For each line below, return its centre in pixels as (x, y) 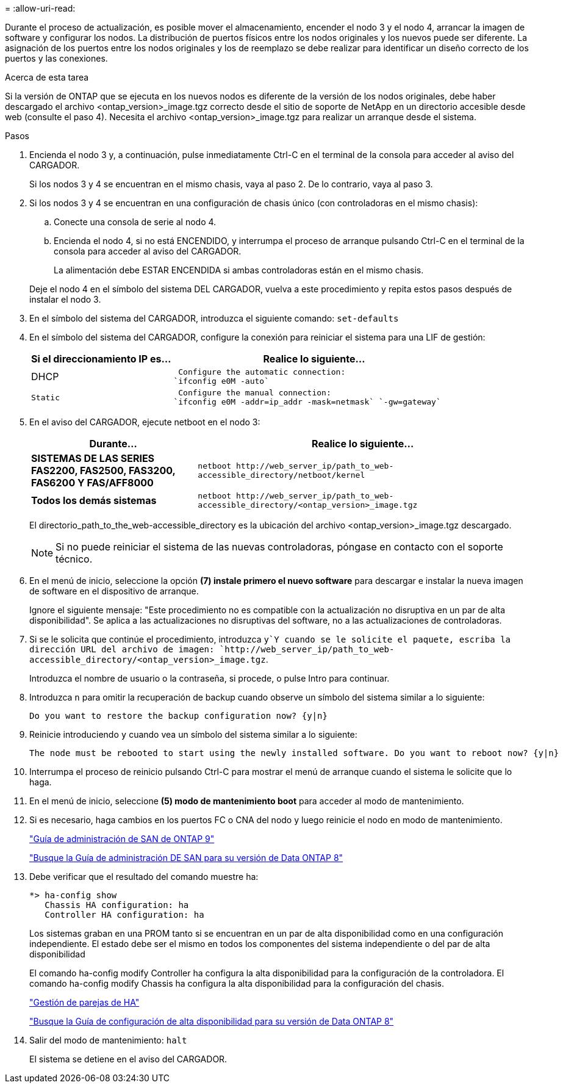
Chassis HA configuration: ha (117, 905)
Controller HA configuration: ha (124, 915)
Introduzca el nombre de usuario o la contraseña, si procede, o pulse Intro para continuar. (210, 678)
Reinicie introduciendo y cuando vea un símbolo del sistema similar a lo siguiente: (193, 734)
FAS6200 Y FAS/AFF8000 (92, 483)
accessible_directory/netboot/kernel (281, 475)
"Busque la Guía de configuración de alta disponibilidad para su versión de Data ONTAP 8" (212, 1021)
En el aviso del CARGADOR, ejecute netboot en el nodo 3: (145, 422)
